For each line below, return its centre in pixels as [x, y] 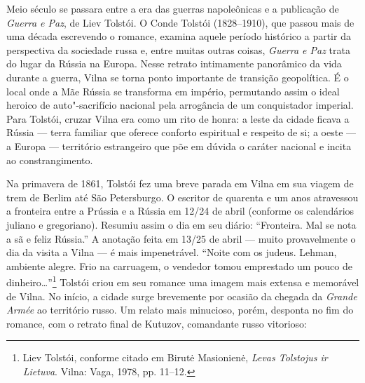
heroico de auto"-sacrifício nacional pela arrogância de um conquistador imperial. [180, 105]
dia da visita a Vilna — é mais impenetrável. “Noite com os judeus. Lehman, [172, 252]
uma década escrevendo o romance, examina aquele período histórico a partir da [179, 36]
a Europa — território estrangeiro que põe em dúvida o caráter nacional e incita [179, 146]
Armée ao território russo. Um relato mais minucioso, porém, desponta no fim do [180, 310]
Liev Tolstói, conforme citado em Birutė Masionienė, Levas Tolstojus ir [175, 357]
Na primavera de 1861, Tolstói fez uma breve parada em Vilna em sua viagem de [180, 183]
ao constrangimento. [50, 160]
